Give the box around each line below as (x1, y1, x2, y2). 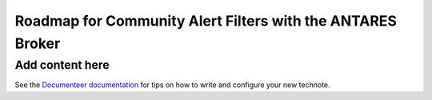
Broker (14, 34, 61, 52)
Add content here (14, 58, 110, 72)
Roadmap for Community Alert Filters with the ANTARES (14, 12, 398, 30)
